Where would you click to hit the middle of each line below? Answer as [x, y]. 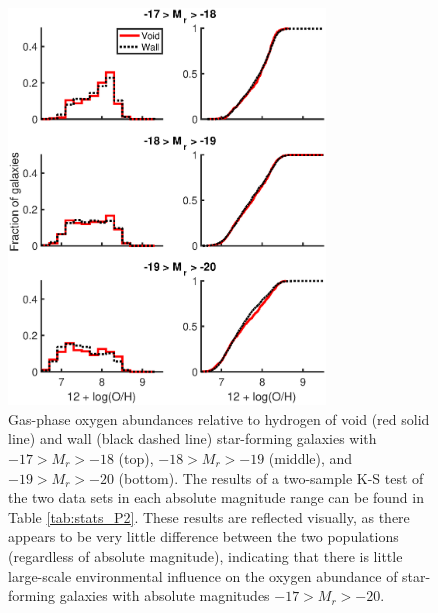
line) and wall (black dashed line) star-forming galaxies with [192, 438]
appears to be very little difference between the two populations [203, 536]
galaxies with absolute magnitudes [164, 595]
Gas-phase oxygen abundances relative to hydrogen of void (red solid [219, 418]
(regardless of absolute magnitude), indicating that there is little [205, 555]
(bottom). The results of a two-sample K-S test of [271, 477]
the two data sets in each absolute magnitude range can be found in [216, 497]
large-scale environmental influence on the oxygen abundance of [203, 575]
